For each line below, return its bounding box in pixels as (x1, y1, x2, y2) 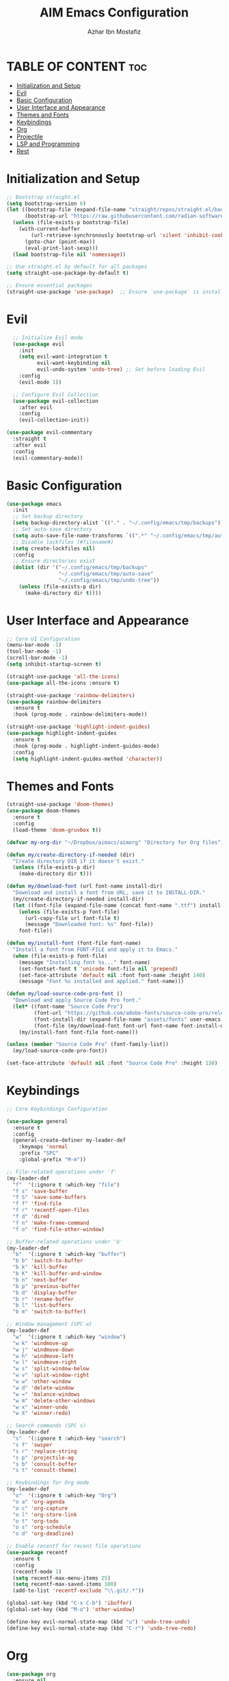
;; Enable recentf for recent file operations (6, 1543, 142, 1550)
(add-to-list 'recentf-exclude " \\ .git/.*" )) (12, 1587, 145, 1595)
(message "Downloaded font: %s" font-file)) (24, 921, 154, 928)
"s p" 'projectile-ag (12, 1454, 75, 1461)
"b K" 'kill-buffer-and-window (12, 1270, 102, 1277)
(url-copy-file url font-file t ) (24, 915, 120, 921)
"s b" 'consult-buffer (12, 1460, 77, 1468)
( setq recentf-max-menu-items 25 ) (12, 1575, 111, 1582)
